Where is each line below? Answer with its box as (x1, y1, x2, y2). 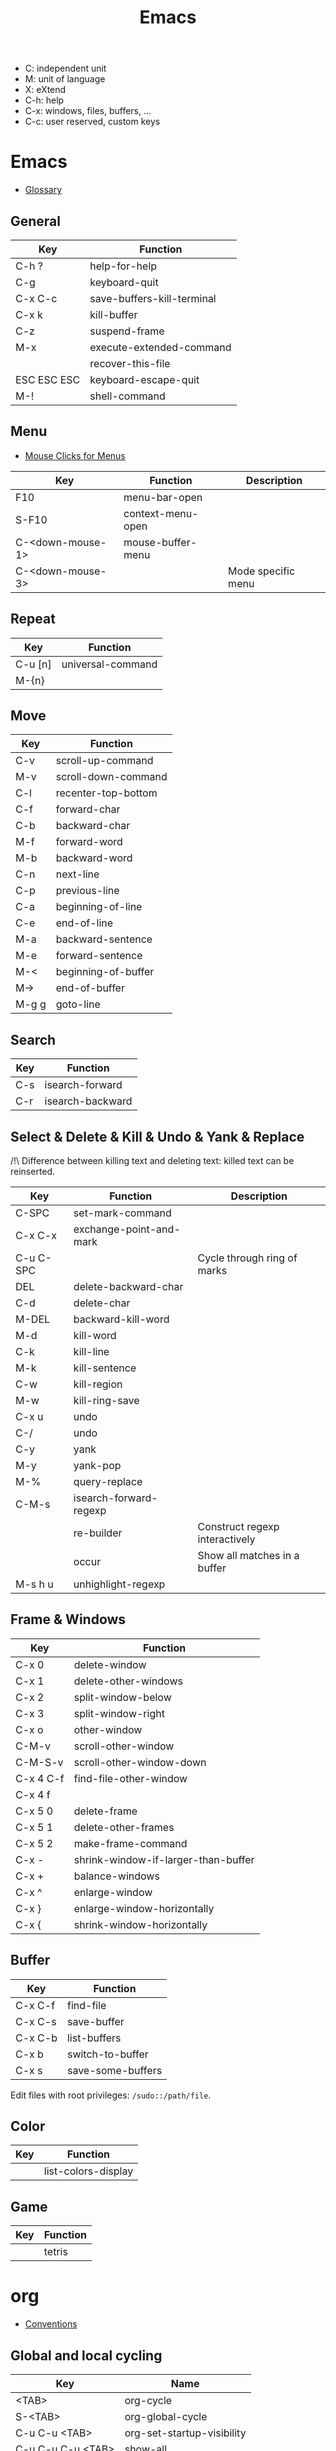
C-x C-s (15, 2014, 57, 2028)
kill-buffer (89, 307, 138, 321)
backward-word (55, 851, 133, 865)
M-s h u (15, 1577, 54, 1591)
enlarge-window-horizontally (73, 1901, 215, 1915)
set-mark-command (73, 1206, 172, 1220)
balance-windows (73, 1869, 160, 1883)
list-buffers (66, 2031, 122, 2045)
